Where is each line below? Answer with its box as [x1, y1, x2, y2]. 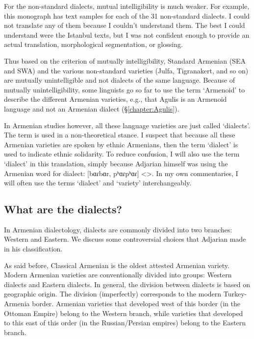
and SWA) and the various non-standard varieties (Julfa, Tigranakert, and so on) [4, 65, 249, 75]
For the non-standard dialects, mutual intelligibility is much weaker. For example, [4, 1, 250, 11]
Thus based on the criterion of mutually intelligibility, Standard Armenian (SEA [4, 55, 246, 66]
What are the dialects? [4, 202, 122, 217]
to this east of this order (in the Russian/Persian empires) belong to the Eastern [4, 317, 246, 328]
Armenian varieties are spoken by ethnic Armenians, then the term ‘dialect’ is [4, 139, 238, 149]
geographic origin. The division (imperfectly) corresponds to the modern [4, 289, 222, 299]
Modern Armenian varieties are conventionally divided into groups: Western [4, 270, 232, 280]
